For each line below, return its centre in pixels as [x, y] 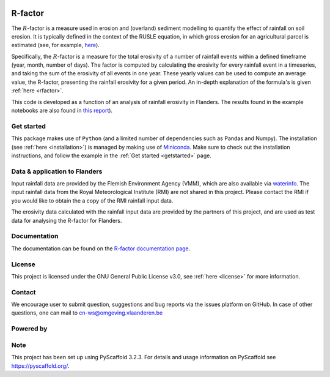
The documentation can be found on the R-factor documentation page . [101, 248]
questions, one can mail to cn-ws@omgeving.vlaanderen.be [87, 313]
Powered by [29, 329]
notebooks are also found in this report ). [62, 111]
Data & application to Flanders [57, 171]
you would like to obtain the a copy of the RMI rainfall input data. [92, 200]
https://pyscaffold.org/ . [40, 366]
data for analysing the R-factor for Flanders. [67, 220]
